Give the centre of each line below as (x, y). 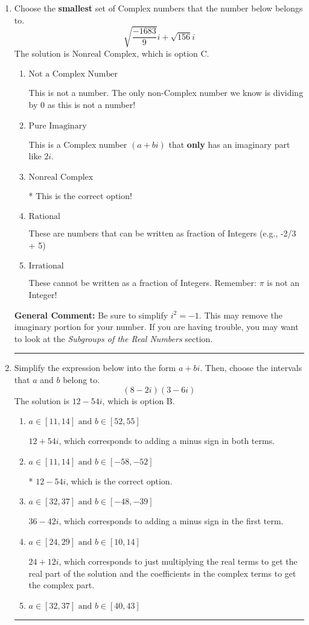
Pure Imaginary (58, 126)
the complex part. (62, 585)
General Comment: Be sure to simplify (91, 315)
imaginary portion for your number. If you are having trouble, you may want (156, 327)
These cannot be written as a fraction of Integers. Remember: (142, 283)
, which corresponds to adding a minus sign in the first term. (171, 521)
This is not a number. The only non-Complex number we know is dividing (166, 93)
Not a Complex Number (73, 75)
